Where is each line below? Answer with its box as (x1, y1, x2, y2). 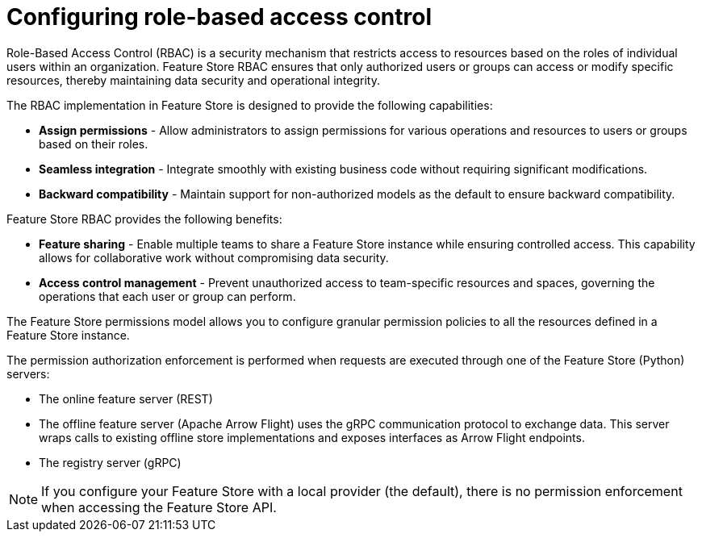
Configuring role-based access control (6, 3, 432, 31)
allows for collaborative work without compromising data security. (39, 250, 389, 265)
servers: (6, 366, 50, 381)
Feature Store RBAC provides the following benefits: (6, 211, 282, 226)
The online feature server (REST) (39, 391, 213, 406)
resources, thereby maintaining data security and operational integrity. (6, 73, 380, 87)
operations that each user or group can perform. (39, 289, 296, 303)
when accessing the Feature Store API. (41, 498, 277, 515)
